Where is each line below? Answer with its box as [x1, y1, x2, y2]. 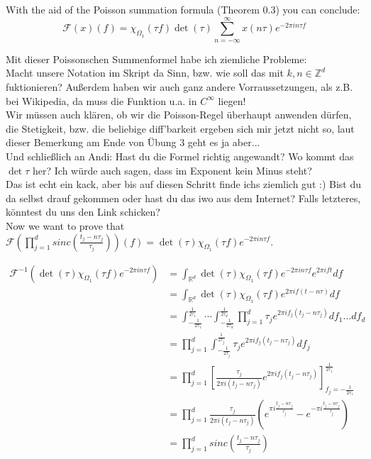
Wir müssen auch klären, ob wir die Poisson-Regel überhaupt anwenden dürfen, [6, 107, 352, 122]
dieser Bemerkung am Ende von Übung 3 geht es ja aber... [6, 135, 260, 150]
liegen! [218, 93, 246, 108]
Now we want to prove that [6, 218, 125, 233]
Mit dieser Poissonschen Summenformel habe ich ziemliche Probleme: [6, 51, 307, 66]
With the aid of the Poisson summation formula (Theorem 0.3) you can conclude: [6, 2, 360, 16]
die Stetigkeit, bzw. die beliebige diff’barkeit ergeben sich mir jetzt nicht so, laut [6, 121, 355, 136]
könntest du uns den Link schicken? [6, 204, 160, 219]
